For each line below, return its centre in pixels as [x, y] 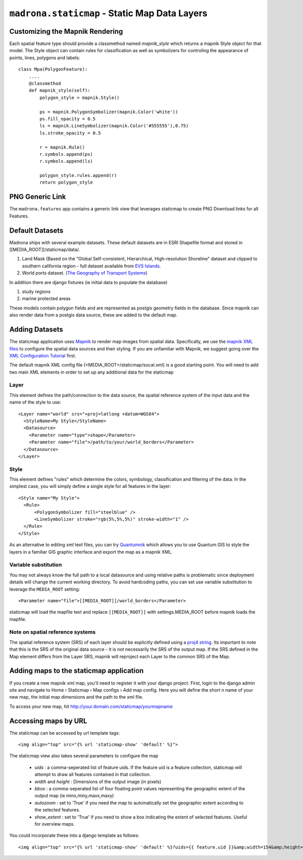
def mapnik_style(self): [59, 90]
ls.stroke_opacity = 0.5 [70, 133]
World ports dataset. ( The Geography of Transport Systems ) [85, 273]
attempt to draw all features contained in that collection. [93, 775]
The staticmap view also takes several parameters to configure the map [84, 756]
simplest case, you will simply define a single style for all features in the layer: [90, 486]
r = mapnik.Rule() [62, 147]
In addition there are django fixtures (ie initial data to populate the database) [88, 282]
